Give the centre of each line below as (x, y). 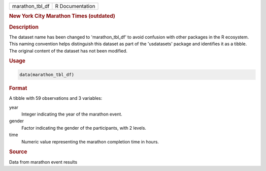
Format (18, 88)
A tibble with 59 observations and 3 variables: (56, 98)
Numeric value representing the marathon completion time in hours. (90, 142)
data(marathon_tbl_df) (47, 74)
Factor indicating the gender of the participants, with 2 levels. (84, 128)
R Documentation (75, 6)
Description (24, 27)
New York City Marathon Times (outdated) (62, 16)
